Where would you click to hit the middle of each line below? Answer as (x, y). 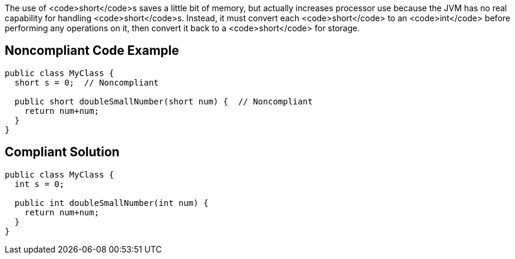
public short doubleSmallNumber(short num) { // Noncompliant (164, 101)
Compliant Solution (62, 152)
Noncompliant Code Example (92, 51)
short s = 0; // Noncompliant (87, 82)
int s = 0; (39, 184)
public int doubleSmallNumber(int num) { (111, 203)
